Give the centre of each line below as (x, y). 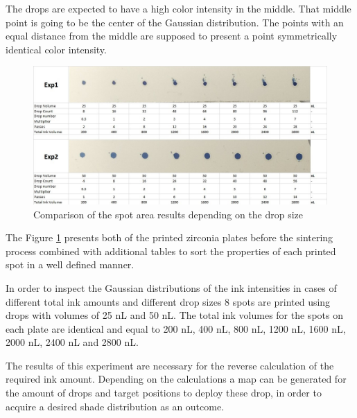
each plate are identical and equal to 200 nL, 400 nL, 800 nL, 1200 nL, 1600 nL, (176, 328)
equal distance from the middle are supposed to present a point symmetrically (172, 36)
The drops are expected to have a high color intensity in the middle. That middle (178, 8)
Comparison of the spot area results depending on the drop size (168, 214)
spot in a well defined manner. (70, 264)
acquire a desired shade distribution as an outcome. (115, 406)
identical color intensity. (56, 49)
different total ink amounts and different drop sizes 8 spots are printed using (168, 301)
